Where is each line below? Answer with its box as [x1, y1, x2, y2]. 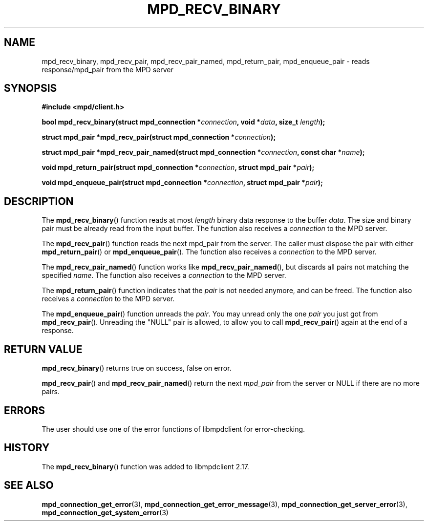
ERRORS [4, 404, 45, 417]
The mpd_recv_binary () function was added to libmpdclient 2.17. [42, 462, 249, 471]
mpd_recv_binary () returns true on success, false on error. [42, 364, 232, 373]
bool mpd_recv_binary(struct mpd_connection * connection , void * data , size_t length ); [42, 118, 325, 126]
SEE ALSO [4, 479, 54, 492]
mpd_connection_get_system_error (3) [42, 508, 169, 517]
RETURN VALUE [4, 343, 83, 356]
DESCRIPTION [4, 195, 74, 208]
